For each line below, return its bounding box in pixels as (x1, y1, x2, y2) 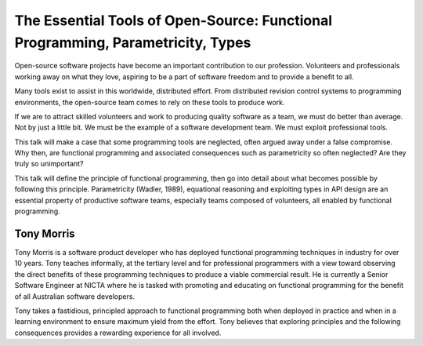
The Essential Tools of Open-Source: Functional (14, 12, 333, 29)
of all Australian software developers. (14, 291, 136, 301)
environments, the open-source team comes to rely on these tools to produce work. (14, 97, 285, 107)
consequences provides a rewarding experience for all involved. (14, 328, 222, 337)
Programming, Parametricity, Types (14, 34, 251, 51)
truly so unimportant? (14, 159, 84, 169)
